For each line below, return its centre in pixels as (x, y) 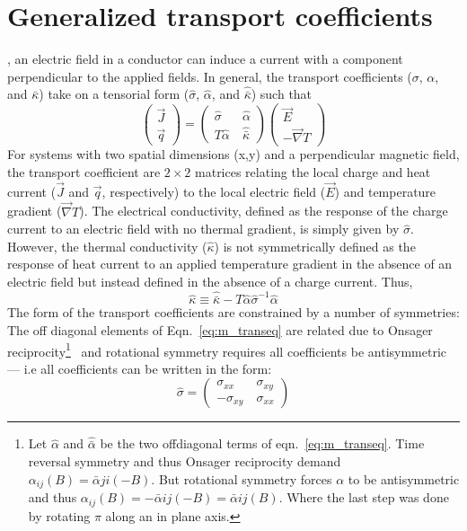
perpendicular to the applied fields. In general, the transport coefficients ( (210, 76)
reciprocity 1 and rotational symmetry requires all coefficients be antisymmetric (227, 350)
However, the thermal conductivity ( (107, 246)
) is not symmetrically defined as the (315, 246)
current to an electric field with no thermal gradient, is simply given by (203, 229)
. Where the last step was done (364, 497)
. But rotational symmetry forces (242, 478)
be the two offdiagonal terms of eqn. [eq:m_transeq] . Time (262, 443)
